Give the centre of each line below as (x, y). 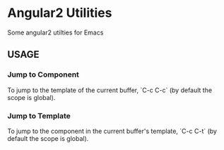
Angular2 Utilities (60, 13)
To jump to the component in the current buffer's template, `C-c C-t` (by (112, 131)
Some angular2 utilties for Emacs (55, 32)
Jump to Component (43, 75)
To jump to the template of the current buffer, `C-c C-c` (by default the (110, 90)
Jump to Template (39, 115)
